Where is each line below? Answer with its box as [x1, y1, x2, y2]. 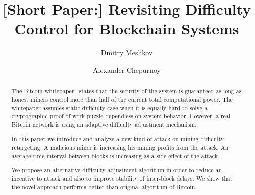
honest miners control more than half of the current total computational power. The [11, 95, 233, 103]
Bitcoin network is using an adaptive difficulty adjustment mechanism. [11, 120, 197, 128]
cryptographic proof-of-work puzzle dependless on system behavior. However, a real [11, 112, 230, 120]
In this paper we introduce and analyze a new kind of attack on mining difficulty [11, 135, 224, 143]
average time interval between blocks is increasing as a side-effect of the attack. [11, 151, 220, 160]
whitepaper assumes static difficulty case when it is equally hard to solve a [11, 103, 208, 112]
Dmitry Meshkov [100, 47, 153, 58]
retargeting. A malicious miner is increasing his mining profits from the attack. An [11, 143, 229, 152]
